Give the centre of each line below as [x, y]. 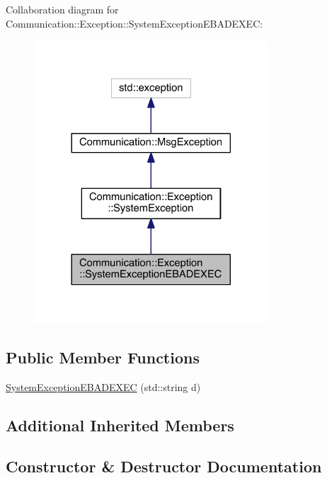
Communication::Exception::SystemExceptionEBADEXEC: [134, 23]
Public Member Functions [103, 357]
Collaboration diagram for [62, 9]
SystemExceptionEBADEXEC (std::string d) [103, 386]
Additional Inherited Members [120, 425]
